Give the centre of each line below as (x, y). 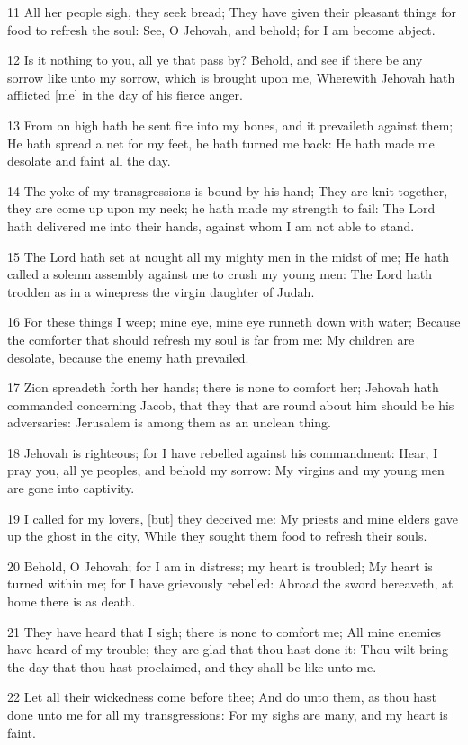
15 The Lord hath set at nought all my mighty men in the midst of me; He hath (229, 256)
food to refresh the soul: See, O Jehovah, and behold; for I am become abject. (221, 29)
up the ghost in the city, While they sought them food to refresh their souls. (217, 536)
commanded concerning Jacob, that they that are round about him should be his (231, 404)
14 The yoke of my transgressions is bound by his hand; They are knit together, (228, 190)
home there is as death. (72, 601)
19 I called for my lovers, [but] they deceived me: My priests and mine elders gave (233, 518)
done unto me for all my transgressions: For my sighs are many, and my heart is (228, 714)
